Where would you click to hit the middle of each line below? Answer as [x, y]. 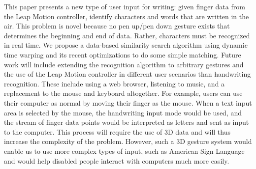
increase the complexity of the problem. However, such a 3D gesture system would [128, 141]
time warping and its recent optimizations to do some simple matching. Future [123, 54]
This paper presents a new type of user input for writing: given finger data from [125, 6]
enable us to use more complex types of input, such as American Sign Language [124, 151]
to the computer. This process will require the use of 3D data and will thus [117, 131]
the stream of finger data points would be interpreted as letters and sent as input [127, 122]
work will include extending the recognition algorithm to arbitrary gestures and [124, 64]
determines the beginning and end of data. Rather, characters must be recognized [127, 35]
